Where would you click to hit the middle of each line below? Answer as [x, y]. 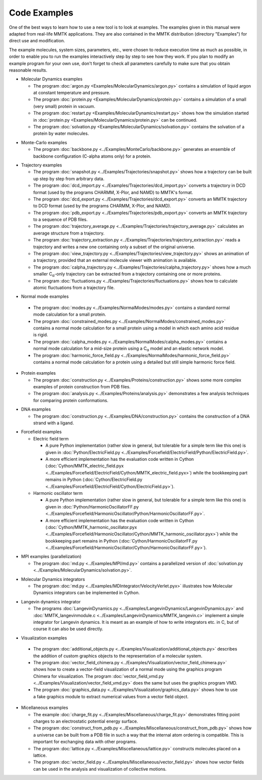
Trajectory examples [42, 165]
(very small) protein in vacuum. [64, 106]
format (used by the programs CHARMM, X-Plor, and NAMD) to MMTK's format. [113, 192]
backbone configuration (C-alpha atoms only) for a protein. [92, 156]
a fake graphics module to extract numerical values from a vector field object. [111, 696]
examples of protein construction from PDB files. [82, 387]
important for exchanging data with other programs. [85, 742]
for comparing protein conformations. [71, 400]
